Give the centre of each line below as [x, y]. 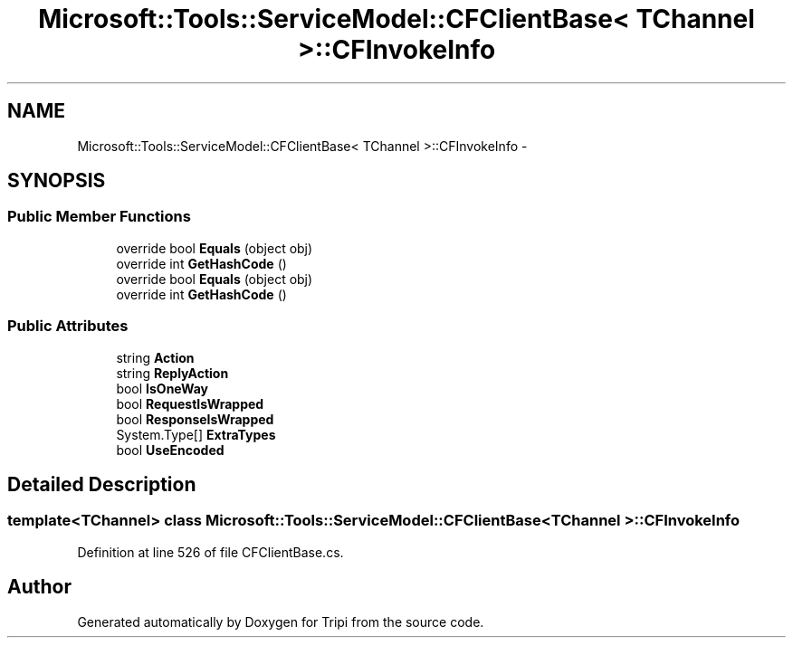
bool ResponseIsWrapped [195, 419]
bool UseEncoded [170, 450]
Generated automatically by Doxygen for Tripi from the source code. [281, 621]
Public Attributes [68, 326]
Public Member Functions [99, 217]
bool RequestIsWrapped [190, 403]
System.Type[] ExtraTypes [196, 434]
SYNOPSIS [57, 181]
